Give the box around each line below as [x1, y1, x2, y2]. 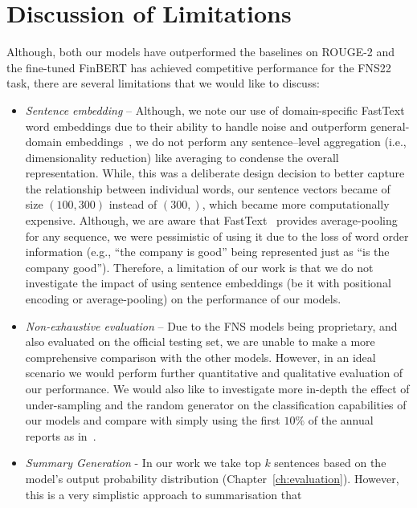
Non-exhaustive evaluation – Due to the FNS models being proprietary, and [25, 317, 398, 334]
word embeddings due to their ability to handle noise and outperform [25, 117, 367, 134]
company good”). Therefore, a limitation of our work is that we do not [25, 258, 374, 275]
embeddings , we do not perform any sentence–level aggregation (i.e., [65, 133, 407, 150]
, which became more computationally [202, 196, 390, 213]
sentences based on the [274, 454, 386, 471]
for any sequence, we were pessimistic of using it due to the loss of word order [25, 227, 409, 244]
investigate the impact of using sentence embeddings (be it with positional [25, 274, 391, 291]
